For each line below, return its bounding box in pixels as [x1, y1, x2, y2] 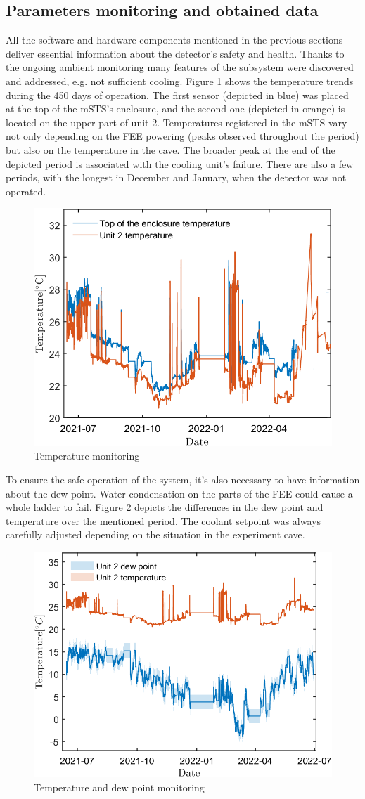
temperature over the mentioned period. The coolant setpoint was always [6, 513, 321, 528]
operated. [6, 183, 46, 198]
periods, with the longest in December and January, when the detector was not [6, 170, 347, 185]
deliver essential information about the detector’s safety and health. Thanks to [6, 46, 345, 60]
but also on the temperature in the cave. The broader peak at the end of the [6, 142, 335, 157]
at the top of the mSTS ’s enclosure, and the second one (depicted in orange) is [6, 101, 345, 116]
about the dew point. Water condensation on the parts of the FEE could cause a [6, 486, 353, 500]
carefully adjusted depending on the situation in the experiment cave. [6, 527, 305, 542]
